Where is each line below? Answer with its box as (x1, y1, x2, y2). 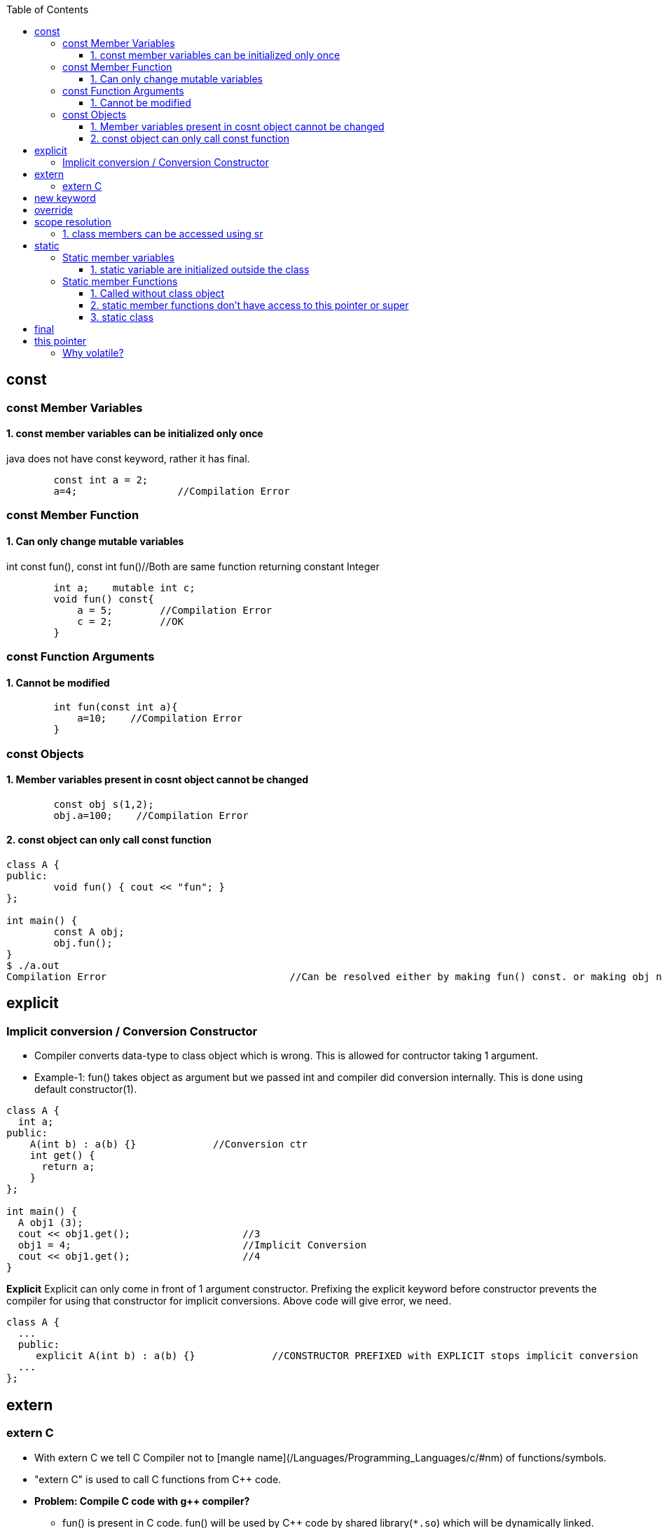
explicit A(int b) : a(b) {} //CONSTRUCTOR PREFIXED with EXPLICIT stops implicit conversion (36, 1350, 638, 1362)
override (34, 204, 73, 216)
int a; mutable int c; (53, 581, 195, 593)
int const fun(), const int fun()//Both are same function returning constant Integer (6, 560, 380, 572)
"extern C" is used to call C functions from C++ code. (34, 1473, 282, 1485)
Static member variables (62, 252, 174, 263)
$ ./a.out (6, 960, 60, 972)
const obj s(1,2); (53, 798, 154, 810)
